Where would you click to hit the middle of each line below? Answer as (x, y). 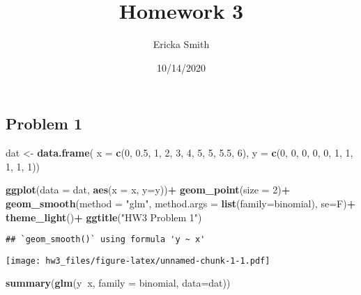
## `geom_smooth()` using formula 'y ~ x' (106, 240)
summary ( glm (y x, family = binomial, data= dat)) (118, 283)
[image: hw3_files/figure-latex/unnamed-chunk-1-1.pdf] (138, 261)
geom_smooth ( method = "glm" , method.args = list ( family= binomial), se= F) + (181, 203)
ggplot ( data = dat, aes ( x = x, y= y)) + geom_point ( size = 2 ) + (148, 190)
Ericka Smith (181, 44)
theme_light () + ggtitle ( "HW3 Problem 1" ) (104, 217)
